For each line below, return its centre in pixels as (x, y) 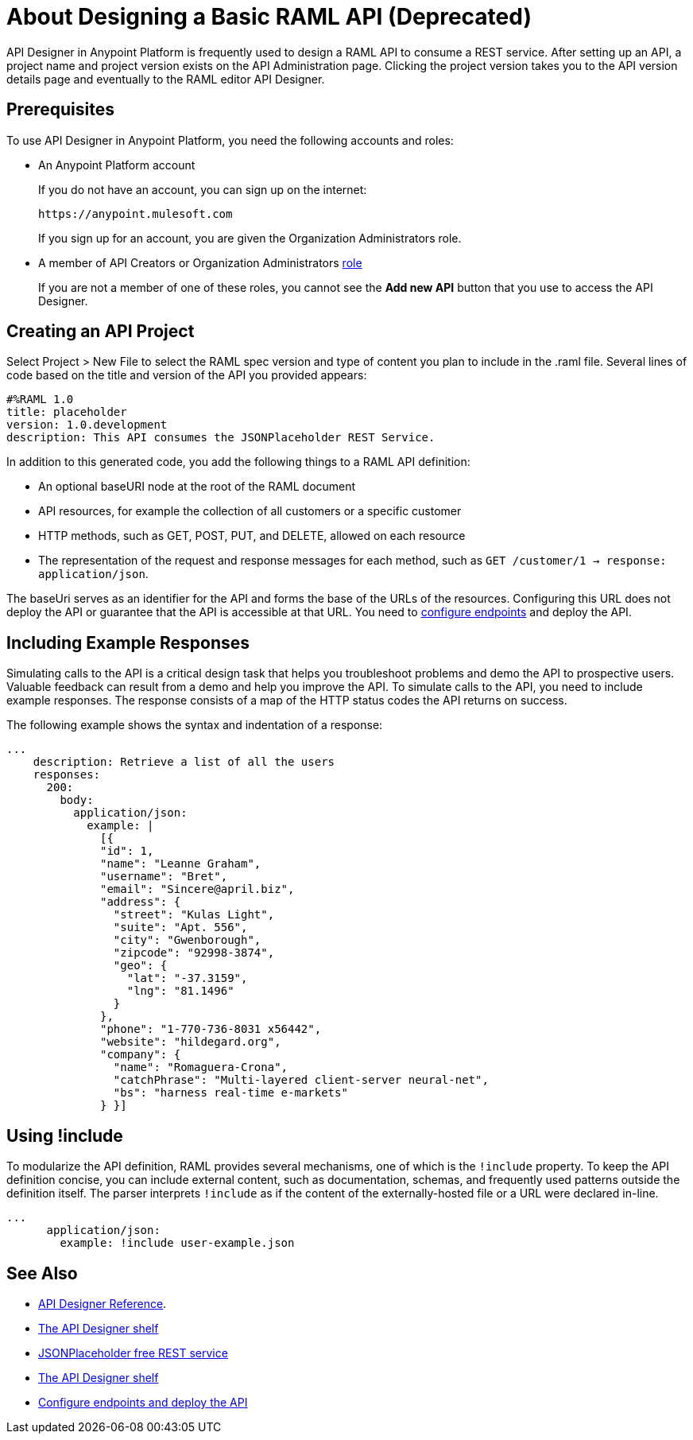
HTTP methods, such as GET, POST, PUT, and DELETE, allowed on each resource (252, 536)
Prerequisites (60, 110)
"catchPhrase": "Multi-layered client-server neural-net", (301, 1080)
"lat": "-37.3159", (187, 978)
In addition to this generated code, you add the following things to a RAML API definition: (238, 462)
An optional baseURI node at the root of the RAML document (197, 487)
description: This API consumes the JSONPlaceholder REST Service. (221, 438)
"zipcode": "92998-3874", (194, 953)
